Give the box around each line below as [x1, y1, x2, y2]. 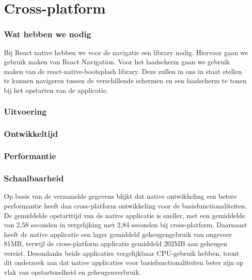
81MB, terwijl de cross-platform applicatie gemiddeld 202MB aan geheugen [4, 238, 228, 249]
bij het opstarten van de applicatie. [4, 85, 108, 95]
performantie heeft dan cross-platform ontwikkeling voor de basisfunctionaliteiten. [4, 200, 247, 210]
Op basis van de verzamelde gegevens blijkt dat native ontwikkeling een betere [4, 191, 237, 201]
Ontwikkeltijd [4, 128, 58, 140]
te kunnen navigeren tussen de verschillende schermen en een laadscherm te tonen [4, 75, 247, 86]
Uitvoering [4, 105, 47, 118]
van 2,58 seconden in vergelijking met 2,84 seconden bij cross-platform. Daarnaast [4, 220, 247, 230]
